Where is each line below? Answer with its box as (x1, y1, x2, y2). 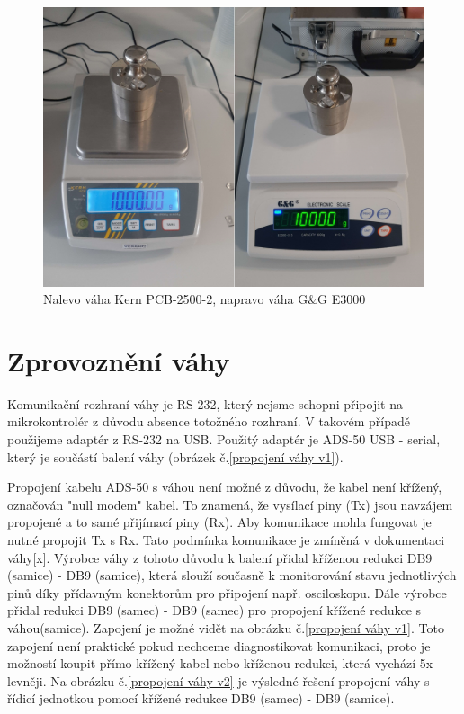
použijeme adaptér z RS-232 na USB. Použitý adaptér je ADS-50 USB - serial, (7, 430, 441, 449)
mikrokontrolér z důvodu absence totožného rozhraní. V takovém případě (7, 412, 410, 431)
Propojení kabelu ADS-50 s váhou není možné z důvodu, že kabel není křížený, (7, 477, 442, 496)
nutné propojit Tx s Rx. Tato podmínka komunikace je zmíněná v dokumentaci (7, 531, 445, 549)
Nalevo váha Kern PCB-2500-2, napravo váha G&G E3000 (43, 290, 366, 308)
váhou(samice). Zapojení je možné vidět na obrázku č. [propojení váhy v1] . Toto (7, 618, 444, 637)
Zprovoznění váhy (7, 342, 230, 379)
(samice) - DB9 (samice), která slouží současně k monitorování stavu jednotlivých (7, 566, 457, 585)
